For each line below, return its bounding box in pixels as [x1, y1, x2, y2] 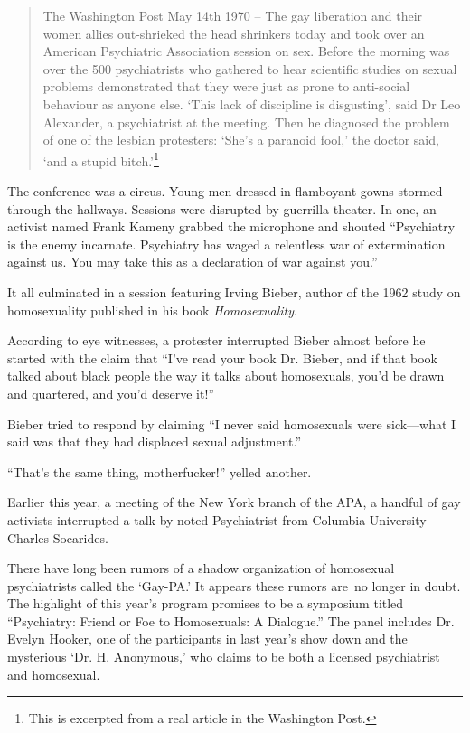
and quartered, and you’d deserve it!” [7, 383, 214, 402]
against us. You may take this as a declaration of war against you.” [7, 252, 378, 271]
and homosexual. [7, 664, 100, 683]
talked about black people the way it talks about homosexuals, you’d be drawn [7, 366, 445, 385]
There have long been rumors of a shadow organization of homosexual [7, 559, 395, 578]
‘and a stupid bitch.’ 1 [42, 148, 159, 170]
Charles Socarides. [7, 528, 108, 547]
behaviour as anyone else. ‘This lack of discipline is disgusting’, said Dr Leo [42, 94, 461, 113]
